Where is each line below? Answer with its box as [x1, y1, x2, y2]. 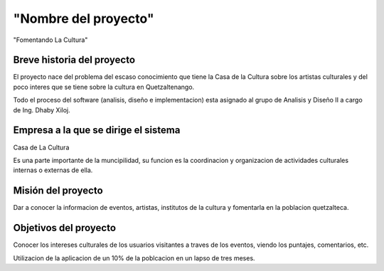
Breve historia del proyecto [13, 54, 135, 66]
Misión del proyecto [13, 185, 103, 197]
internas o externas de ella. [13, 166, 93, 174]
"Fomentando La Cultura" [13, 36, 88, 44]
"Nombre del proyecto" [13, 11, 154, 26]
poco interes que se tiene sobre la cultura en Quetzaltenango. [13, 83, 195, 91]
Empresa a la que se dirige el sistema [13, 124, 181, 137]
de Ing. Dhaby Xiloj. [13, 105, 70, 114]
